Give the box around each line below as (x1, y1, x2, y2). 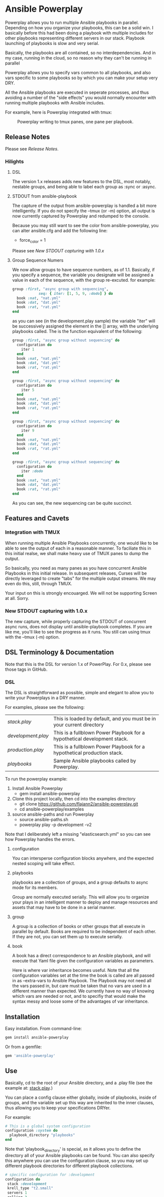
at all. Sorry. (5, 595, 29, 601)
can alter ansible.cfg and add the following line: (12, 228, 108, 234)
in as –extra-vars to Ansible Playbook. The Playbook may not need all (12, 978, 152, 984)
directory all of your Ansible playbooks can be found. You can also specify (5, 1152, 155, 1158)
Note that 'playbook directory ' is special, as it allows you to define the (5, 1146, 141, 1153)
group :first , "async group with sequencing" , (12, 287, 109, 291)
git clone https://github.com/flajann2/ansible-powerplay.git (19, 801, 138, 807)
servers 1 (7, 1190, 27, 1196)
